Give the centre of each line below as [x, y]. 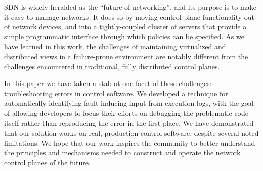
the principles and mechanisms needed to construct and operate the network [122, 153]
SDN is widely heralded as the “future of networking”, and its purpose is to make [130, 7]
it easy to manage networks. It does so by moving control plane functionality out [129, 16]
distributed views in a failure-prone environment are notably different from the [126, 56]
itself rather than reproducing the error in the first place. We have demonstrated [129, 123]
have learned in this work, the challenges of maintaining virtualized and [115, 46]
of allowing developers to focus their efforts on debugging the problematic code [126, 113]
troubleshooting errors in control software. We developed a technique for [116, 93]
